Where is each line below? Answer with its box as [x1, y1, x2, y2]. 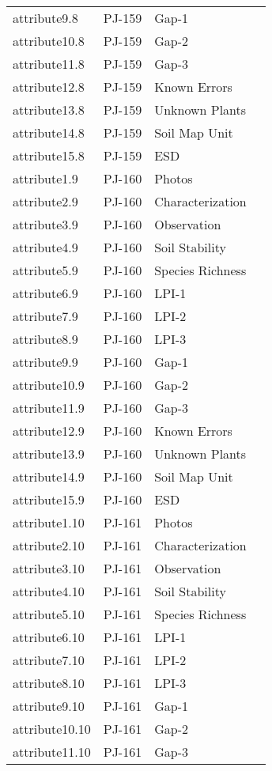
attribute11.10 [13, 743, 91, 761]
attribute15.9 [13, 490, 85, 508]
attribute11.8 [13, 55, 85, 73]
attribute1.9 [13, 169, 78, 187]
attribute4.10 [13, 582, 85, 600]
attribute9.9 [13, 353, 78, 371]
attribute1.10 [13, 513, 85, 531]
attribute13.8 [13, 100, 85, 119]
